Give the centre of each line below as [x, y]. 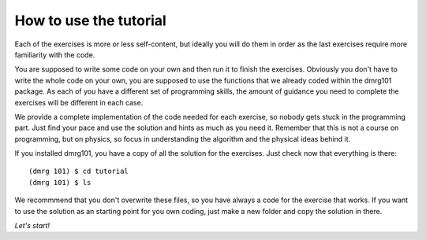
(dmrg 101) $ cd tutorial [79, 172]
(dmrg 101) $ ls [60, 182]
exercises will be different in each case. [79, 102]
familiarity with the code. [55, 54]
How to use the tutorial [91, 20]
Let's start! [32, 226]
